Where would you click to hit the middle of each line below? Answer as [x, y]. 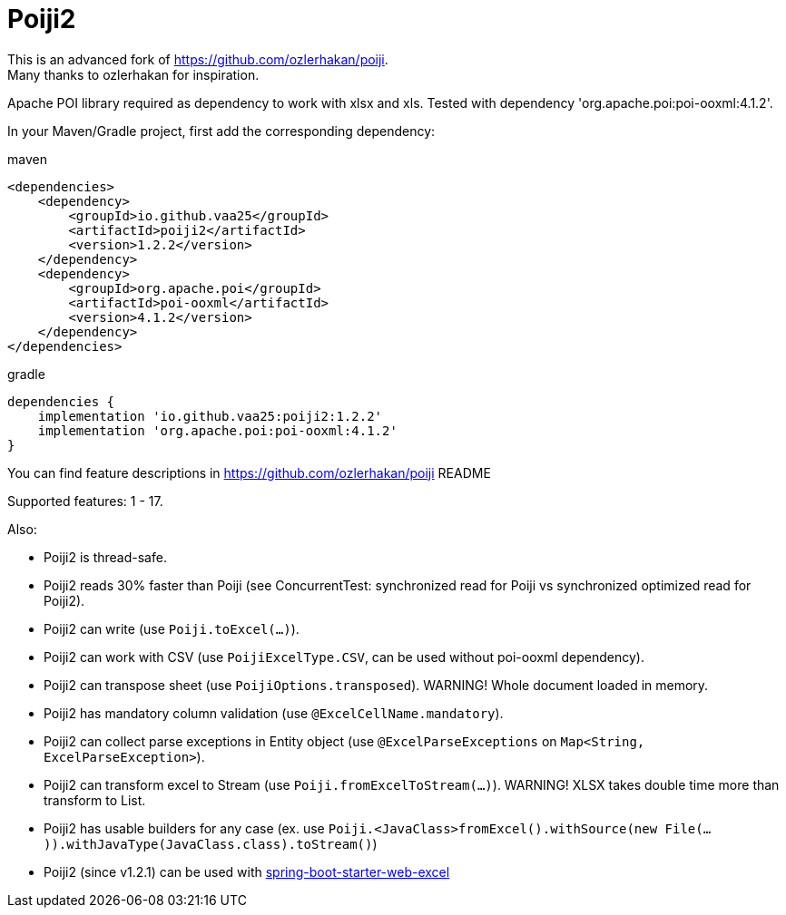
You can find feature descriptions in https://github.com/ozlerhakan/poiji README [249, 472]
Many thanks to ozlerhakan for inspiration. [133, 74]
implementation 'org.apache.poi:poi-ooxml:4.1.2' [217, 430]
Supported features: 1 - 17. [85, 501]
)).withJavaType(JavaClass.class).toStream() [208, 844]
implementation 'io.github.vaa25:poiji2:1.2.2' [210, 416]
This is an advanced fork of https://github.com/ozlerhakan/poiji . [198, 59]
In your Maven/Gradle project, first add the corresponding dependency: [221, 131]
